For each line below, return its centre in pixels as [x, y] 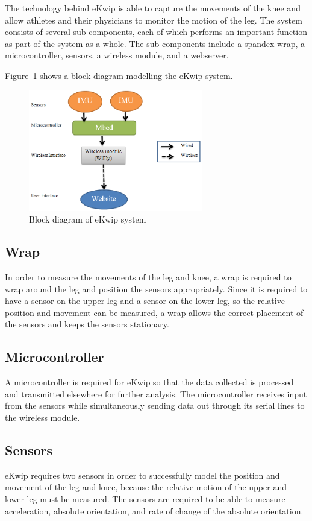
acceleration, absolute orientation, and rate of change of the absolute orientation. [154, 510]
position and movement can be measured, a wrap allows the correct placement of [154, 312]
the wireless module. [42, 418]
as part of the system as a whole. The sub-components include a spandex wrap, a [155, 43]
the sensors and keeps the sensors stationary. [87, 324]
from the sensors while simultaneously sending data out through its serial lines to [155, 406]
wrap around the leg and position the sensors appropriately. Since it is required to [156, 289]
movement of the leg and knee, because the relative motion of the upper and [146, 487]
